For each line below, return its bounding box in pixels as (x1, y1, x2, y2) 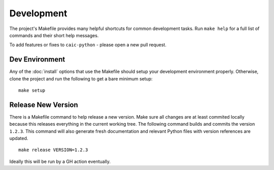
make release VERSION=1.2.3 (18, 147, 88, 153)
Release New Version (9, 100, 78, 109)
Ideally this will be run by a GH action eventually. (9, 158, 111, 164)
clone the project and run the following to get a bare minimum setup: (9, 75, 153, 81)
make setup (18, 88, 46, 94)
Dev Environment (9, 55, 65, 64)
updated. (9, 135, 28, 141)
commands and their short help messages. (9, 32, 99, 38)
